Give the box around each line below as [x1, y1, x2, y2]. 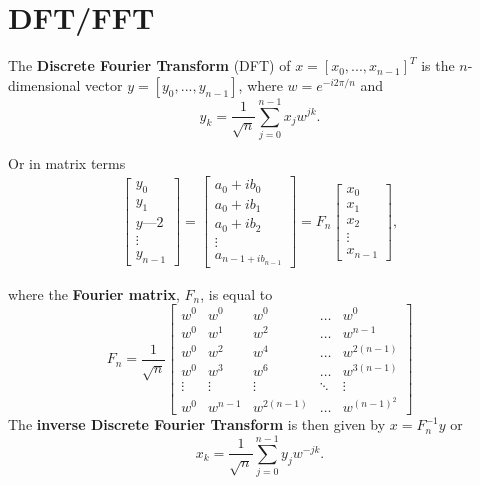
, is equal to [200, 283, 273, 304]
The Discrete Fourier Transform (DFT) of [8, 55, 291, 76]
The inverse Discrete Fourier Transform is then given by [8, 414, 386, 435]
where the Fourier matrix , [8, 283, 180, 304]
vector [85, 74, 123, 95]
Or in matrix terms [8, 152, 126, 173]
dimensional [8, 74, 81, 95]
